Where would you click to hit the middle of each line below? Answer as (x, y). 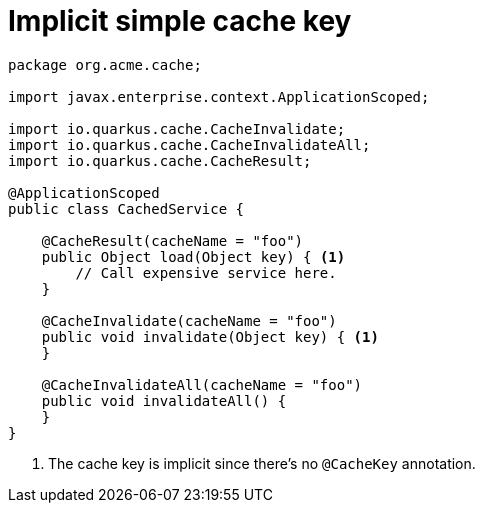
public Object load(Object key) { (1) (193, 256)
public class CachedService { (126, 208)
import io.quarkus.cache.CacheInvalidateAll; (189, 144)
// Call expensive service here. (206, 272)
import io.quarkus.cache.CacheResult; (160, 160)
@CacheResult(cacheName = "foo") (172, 240)
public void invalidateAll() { (164, 400)
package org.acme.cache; (105, 64)
